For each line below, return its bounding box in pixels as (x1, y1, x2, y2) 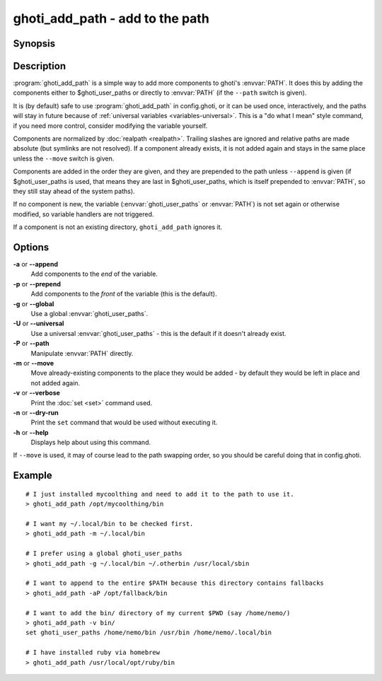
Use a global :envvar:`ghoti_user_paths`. (30, 310, 149, 318)
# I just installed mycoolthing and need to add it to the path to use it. (25, 490, 294, 498)
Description (13, 60, 66, 72)
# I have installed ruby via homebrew (25, 648, 161, 657)
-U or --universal (13, 319, 64, 328)
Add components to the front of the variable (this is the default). (30, 290, 217, 298)
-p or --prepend (13, 279, 62, 288)
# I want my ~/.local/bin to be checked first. (25, 520, 194, 528)
